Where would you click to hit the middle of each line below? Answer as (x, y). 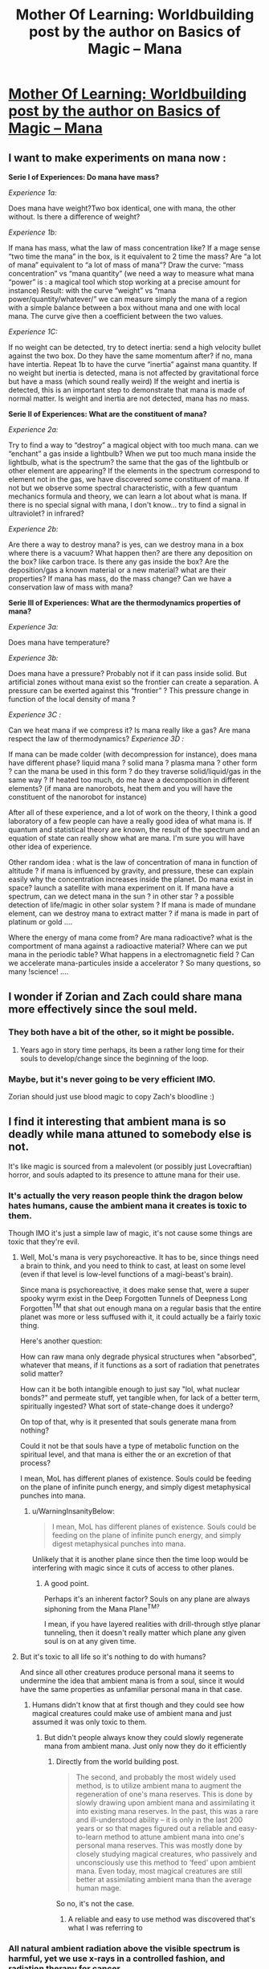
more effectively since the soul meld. (103, 1009)
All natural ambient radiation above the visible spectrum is (124, 1949)
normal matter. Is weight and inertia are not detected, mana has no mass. (129, 398)
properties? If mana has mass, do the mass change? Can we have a (120, 579)
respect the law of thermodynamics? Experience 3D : (96, 739)
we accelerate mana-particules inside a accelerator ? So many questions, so (134, 963)
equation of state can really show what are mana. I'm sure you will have (126, 838)
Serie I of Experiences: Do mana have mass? (84, 177)
